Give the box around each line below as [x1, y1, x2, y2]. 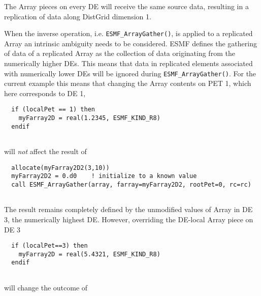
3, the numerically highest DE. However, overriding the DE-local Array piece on [4, 214, 253, 224]
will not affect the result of [4, 146, 87, 157]
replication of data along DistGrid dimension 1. [4, 11, 151, 21]
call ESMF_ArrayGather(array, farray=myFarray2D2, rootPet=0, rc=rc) [11, 181, 251, 188]
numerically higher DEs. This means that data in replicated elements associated [4, 58, 253, 69]
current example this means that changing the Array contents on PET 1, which [4, 78, 251, 88]
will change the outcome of [4, 282, 88, 292]
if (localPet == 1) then [11, 106, 95, 113]
